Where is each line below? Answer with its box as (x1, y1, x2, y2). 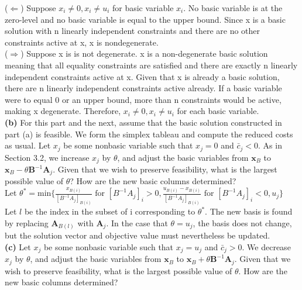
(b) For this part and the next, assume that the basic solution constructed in (5, 116, 282, 128)
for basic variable (112, 2, 174, 13)
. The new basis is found (205, 205, 293, 217)
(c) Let (5, 240, 31, 253)
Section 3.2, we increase (5, 151, 90, 163)
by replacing (5, 216, 49, 229)
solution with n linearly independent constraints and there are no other (5, 25, 260, 37)
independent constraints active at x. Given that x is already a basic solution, (5, 70, 280, 82)
